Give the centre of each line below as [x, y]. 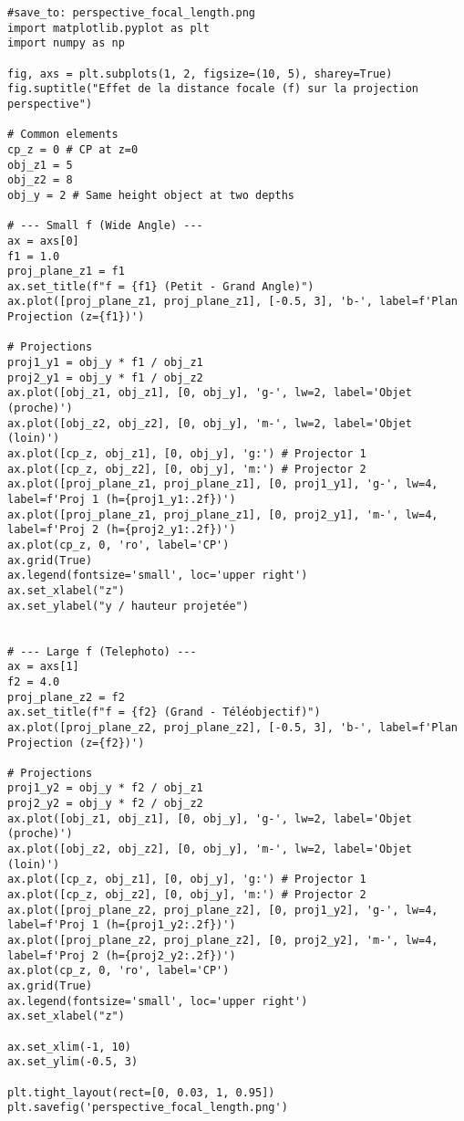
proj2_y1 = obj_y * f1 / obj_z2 [105, 377]
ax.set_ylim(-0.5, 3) [73, 1062]
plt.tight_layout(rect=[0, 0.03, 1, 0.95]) [141, 1092]
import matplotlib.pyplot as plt [108, 28]
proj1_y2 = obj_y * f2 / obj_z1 [105, 788]
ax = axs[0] [43, 241]
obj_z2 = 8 [40, 180]
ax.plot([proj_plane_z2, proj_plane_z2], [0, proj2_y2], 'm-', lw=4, [223, 941]
